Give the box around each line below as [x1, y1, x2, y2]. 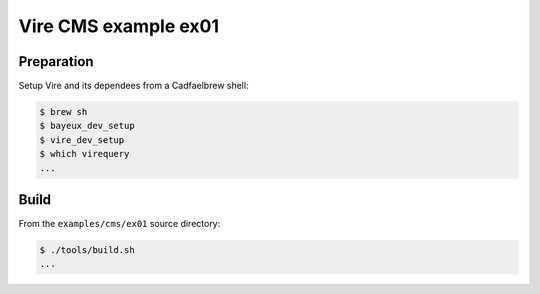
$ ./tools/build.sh [39, 245, 135, 256]
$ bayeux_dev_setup [39, 120, 135, 132]
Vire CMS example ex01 [18, 15, 220, 37]
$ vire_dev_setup [39, 134, 125, 145]
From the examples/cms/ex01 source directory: [18, 218, 221, 230]
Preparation [18, 53, 94, 70]
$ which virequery [39, 148, 130, 160]
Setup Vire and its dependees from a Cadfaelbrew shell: [18, 80, 249, 92]
